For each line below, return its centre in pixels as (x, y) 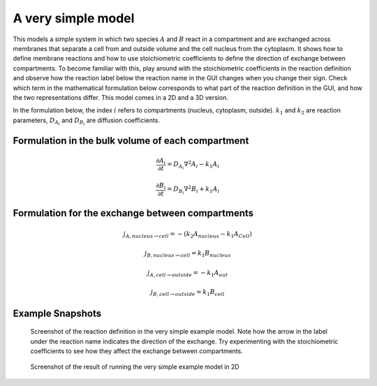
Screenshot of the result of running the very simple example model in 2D (135, 367)
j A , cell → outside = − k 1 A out (188, 274)
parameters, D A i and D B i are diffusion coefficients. (87, 121)
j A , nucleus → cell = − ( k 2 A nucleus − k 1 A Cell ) (188, 235)
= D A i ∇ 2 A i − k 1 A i (193, 165)
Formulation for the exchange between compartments (133, 213)
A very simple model (74, 18)
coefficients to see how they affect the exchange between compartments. (137, 351)
